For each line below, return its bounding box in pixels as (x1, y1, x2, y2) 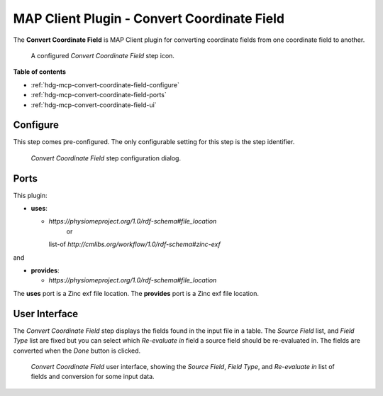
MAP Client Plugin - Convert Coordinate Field (13, 11, 285, 26)
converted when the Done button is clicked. (13, 346, 141, 355)
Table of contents (13, 67, 67, 76)
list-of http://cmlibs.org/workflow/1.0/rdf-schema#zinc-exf (48, 240, 221, 248)
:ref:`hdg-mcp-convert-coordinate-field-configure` (30, 80, 180, 89)
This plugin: (13, 191, 48, 199)
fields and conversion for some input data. (30, 373, 155, 381)
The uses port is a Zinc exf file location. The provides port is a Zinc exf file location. (13, 289, 259, 297)
